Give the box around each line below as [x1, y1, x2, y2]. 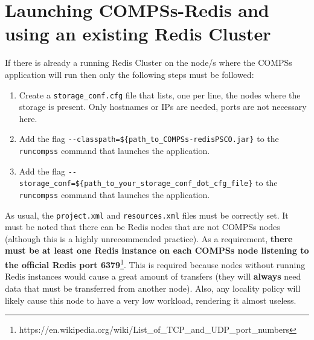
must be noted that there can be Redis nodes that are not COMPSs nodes [5, 220, 280, 233]
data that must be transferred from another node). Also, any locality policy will [5, 281, 301, 294]
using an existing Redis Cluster [5, 21, 271, 46]
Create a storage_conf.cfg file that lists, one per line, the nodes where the [19, 88, 301, 101]
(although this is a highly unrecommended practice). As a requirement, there [5, 232, 293, 245]
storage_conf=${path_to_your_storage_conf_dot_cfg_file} [19, 179, 253, 188]
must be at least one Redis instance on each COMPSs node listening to [5, 244, 309, 257]
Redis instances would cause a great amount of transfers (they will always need [5, 270, 301, 283]
